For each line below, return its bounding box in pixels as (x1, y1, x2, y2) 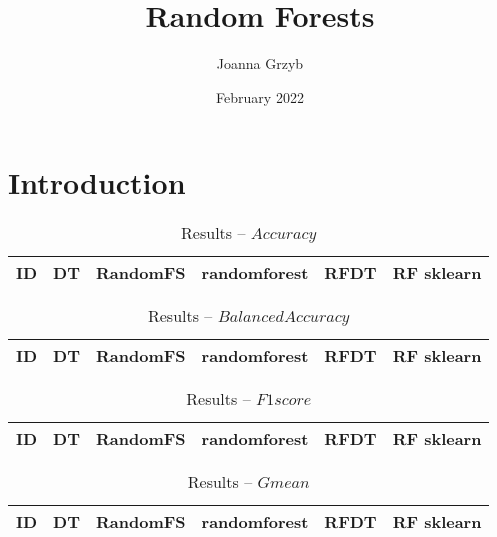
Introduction (8, 162, 186, 203)
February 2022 (216, 86, 304, 107)
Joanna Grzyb (216, 53, 304, 74)
